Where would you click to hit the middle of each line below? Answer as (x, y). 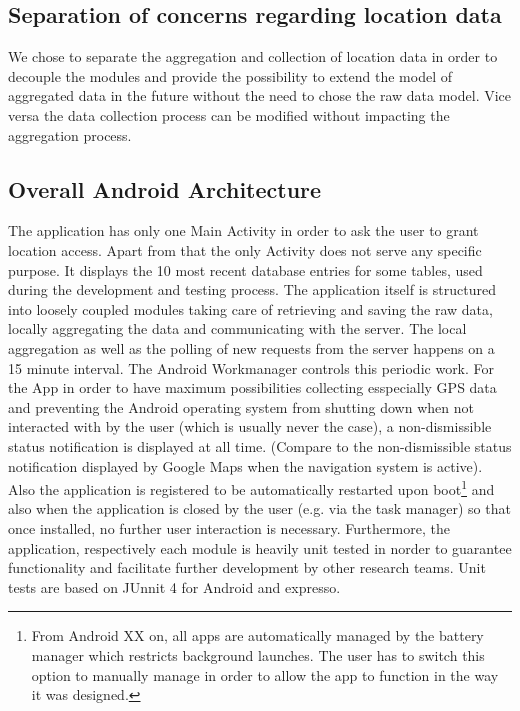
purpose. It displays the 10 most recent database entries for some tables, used (245, 269)
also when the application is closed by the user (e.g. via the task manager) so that (259, 508)
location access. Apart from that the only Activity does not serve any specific (245, 249)
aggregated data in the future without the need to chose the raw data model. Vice (260, 95)
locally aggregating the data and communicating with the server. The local (237, 328)
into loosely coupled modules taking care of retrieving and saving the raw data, (250, 308)
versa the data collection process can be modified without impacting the (229, 114)
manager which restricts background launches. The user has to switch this (258, 654)
